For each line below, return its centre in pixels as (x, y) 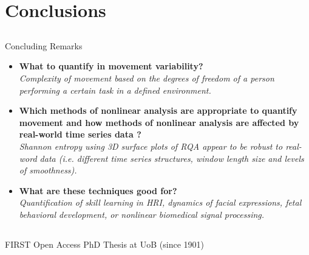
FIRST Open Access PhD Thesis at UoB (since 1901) (104, 244)
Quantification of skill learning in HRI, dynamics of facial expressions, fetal (160, 202)
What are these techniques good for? (98, 190)
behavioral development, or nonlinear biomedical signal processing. (142, 214)
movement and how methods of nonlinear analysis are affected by (159, 122)
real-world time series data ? (80, 134)
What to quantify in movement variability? (111, 66)
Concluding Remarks (44, 45)
